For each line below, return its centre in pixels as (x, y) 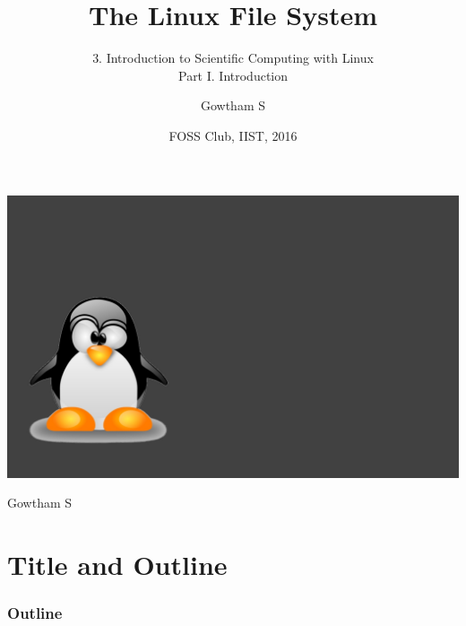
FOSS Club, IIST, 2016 (233, 135)
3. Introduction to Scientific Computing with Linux (233, 58)
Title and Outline (117, 564)
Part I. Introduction (233, 75)
